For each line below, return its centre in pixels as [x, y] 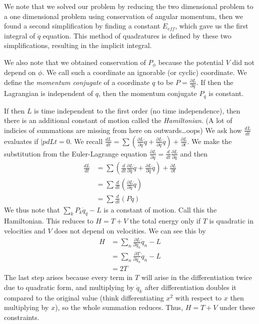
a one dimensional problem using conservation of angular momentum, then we [123, 16]
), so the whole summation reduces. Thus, [119, 307]
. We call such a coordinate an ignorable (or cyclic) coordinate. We [144, 72]
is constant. [226, 93]
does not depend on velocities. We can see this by [130, 230]
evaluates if [21, 141]
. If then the [215, 82]
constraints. [22, 317]
